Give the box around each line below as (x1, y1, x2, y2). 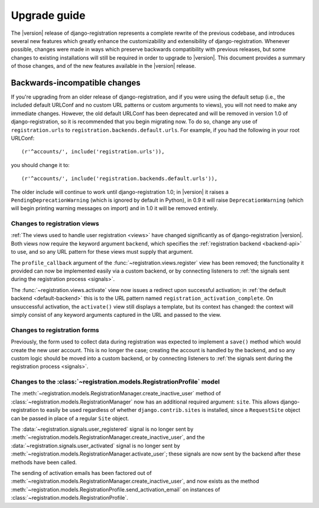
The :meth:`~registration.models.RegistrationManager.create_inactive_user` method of (11, 390, 221, 397)
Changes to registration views (11, 219, 100, 228)
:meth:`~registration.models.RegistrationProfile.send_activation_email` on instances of (11, 486, 220, 493)
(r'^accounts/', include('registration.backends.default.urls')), (21, 175, 218, 182)
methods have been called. (11, 458, 77, 466)
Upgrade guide (11, 9, 86, 22)
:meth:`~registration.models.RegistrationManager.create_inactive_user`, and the (11, 434, 205, 441)
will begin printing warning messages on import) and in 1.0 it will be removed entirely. (11, 205, 219, 212)
